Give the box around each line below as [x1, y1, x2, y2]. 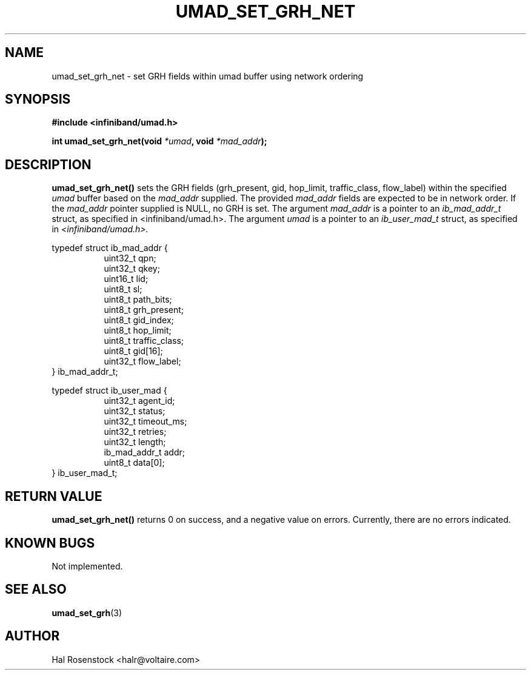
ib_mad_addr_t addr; [104, 447, 185, 458]
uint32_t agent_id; [104, 395, 175, 406]
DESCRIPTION [5, 156, 92, 172]
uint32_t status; [104, 406, 165, 417]
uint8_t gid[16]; [104, 346, 163, 357]
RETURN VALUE [5, 488, 102, 504]
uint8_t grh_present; [104, 304, 184, 315]
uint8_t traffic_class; [104, 335, 184, 346]
